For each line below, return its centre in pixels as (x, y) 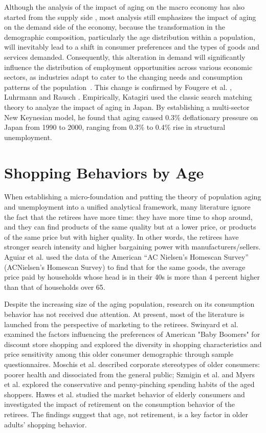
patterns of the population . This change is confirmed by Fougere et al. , (118, 87)
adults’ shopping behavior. (46, 424)
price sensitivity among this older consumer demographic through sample (119, 354)
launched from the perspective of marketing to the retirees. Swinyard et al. (121, 324)
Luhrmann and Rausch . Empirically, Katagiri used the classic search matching (128, 97)
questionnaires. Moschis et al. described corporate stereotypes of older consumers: (132, 364)
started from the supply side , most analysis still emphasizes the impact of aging (130, 17)
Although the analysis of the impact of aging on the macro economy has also (125, 7)
